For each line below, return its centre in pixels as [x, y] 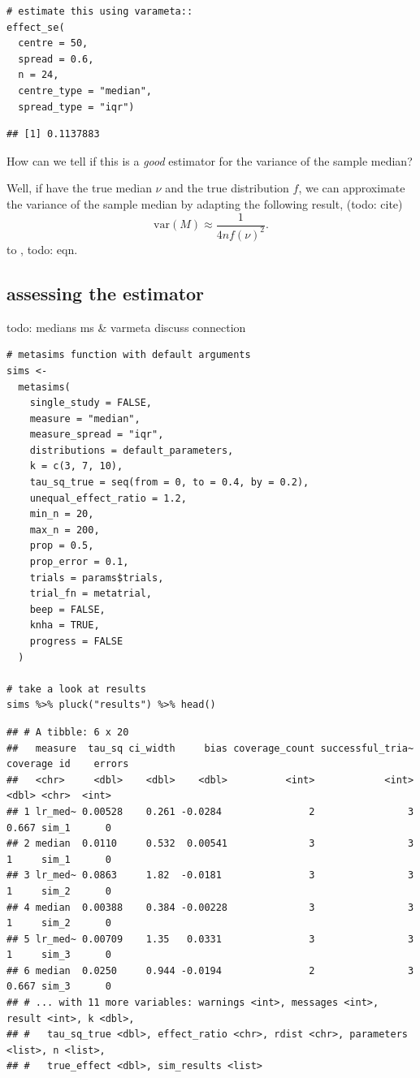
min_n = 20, [62, 514]
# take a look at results [76, 689]
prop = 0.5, [62, 546]
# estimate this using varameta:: [100, 11]
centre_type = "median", [85, 91]
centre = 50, [53, 43]
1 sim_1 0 [59, 859]
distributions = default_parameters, [132, 450]
